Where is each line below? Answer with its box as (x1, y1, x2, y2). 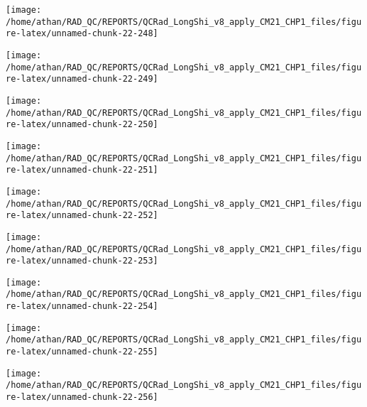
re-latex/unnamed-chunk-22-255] (6, 347, 158, 357)
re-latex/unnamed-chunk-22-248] (6, 28, 158, 39)
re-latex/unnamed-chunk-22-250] (6, 119, 158, 130)
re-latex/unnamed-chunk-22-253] (6, 256, 158, 266)
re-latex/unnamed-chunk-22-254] (6, 301, 158, 312)
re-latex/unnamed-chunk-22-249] (6, 74, 158, 85)
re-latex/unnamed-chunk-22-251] (6, 165, 158, 175)
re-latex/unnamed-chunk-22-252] (6, 210, 158, 221)
